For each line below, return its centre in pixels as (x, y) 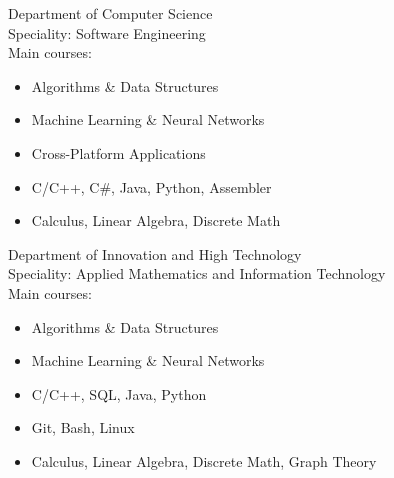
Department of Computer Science (110, 13)
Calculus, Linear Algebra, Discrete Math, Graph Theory (204, 460)
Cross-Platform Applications (118, 152)
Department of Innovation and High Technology (155, 253)
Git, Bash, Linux (83, 427)
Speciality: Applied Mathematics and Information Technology (197, 273)
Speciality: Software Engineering (107, 32)
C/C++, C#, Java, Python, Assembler (151, 186)
